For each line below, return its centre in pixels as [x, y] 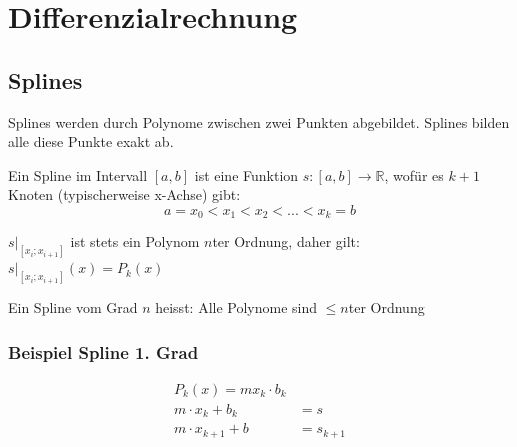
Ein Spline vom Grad [73, 307]
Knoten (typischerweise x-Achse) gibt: [124, 194]
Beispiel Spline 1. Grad [103, 351]
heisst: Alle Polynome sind [236, 307]
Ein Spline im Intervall [78, 174]
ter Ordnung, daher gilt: [286, 241]
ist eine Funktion [246, 174]
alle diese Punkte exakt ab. [91, 141]
